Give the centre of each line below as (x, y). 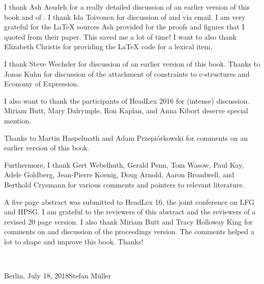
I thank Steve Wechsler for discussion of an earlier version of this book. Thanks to (132, 63)
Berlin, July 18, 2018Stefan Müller (58, 276)
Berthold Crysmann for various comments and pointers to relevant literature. (124, 184)
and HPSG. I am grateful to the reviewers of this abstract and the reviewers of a (130, 212)
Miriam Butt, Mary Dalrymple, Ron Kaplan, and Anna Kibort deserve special (126, 111)
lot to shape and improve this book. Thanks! (74, 241)
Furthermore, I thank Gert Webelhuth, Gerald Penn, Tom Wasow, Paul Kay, (124, 164)
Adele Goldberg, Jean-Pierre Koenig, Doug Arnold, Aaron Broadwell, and (119, 175)
